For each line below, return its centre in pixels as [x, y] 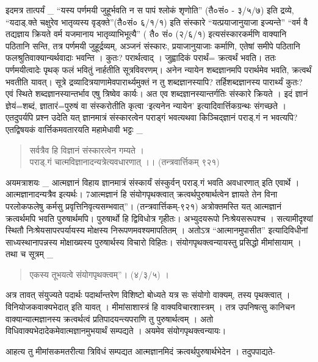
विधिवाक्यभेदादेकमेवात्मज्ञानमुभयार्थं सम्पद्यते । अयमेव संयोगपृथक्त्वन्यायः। [116, 331]
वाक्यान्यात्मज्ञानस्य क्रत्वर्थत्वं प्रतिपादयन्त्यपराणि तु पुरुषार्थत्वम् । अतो [110, 318]
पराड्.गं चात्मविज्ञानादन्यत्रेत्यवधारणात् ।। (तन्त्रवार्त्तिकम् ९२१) [125, 162]
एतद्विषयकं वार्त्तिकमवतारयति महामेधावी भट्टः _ [74, 129]
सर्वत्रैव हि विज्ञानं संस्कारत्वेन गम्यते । [87, 150]
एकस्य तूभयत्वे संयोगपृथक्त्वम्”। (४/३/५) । [99, 274]
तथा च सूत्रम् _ [29, 254]
